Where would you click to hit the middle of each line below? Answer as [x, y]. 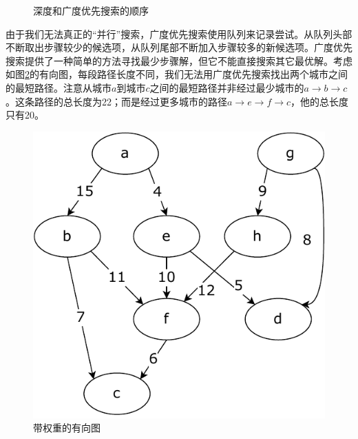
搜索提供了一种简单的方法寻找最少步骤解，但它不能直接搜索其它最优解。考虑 [179, 60]
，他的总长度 [320, 101]
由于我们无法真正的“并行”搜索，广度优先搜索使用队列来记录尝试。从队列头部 [179, 33]
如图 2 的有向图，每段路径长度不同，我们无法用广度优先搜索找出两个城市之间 [177, 74]
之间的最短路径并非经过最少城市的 [227, 87]
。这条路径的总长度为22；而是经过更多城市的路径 [116, 101]
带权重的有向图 [67, 428]
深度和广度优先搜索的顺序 [91, 10]
